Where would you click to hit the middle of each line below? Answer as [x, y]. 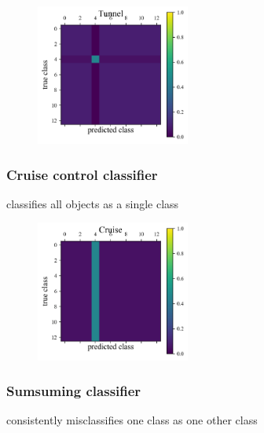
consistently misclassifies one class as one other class [132, 420]
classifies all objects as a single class [93, 203]
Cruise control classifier [82, 174]
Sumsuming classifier [74, 391]
